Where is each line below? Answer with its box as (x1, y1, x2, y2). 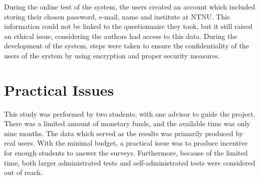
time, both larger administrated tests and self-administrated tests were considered (4, 157, 255, 168)
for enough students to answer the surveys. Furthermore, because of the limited (4, 148, 248, 158)
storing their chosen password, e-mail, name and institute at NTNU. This (4, 11, 230, 21)
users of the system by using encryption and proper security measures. (4, 50, 220, 60)
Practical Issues (4, 79, 114, 100)
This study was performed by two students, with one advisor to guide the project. (4, 108, 255, 119)
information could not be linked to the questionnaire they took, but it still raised (4, 21, 252, 31)
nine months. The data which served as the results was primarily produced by (4, 128, 243, 138)
